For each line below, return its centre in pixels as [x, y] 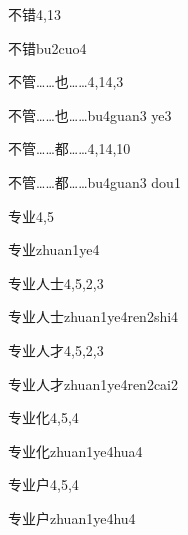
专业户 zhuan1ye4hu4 [72, 517]
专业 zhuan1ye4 [54, 249]
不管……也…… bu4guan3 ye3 [90, 114]
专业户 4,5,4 [43, 484]
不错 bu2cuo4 [47, 47]
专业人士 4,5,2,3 [56, 282]
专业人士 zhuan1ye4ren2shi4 [93, 316]
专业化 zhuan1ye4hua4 [75, 450]
